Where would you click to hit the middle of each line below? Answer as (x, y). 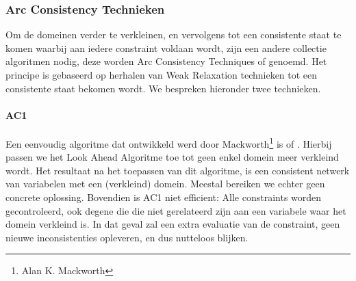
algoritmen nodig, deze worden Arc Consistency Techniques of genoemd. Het (166, 61)
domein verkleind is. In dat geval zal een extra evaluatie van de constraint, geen (173, 224)
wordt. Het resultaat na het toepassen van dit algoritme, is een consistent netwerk (178, 170)
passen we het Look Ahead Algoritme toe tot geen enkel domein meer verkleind (172, 157)
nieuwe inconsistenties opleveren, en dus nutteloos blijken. (127, 237)
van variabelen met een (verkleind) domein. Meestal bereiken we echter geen (165, 184)
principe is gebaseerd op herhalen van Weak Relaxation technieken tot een (162, 75)
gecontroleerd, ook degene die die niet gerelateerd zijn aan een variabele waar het (176, 210)
